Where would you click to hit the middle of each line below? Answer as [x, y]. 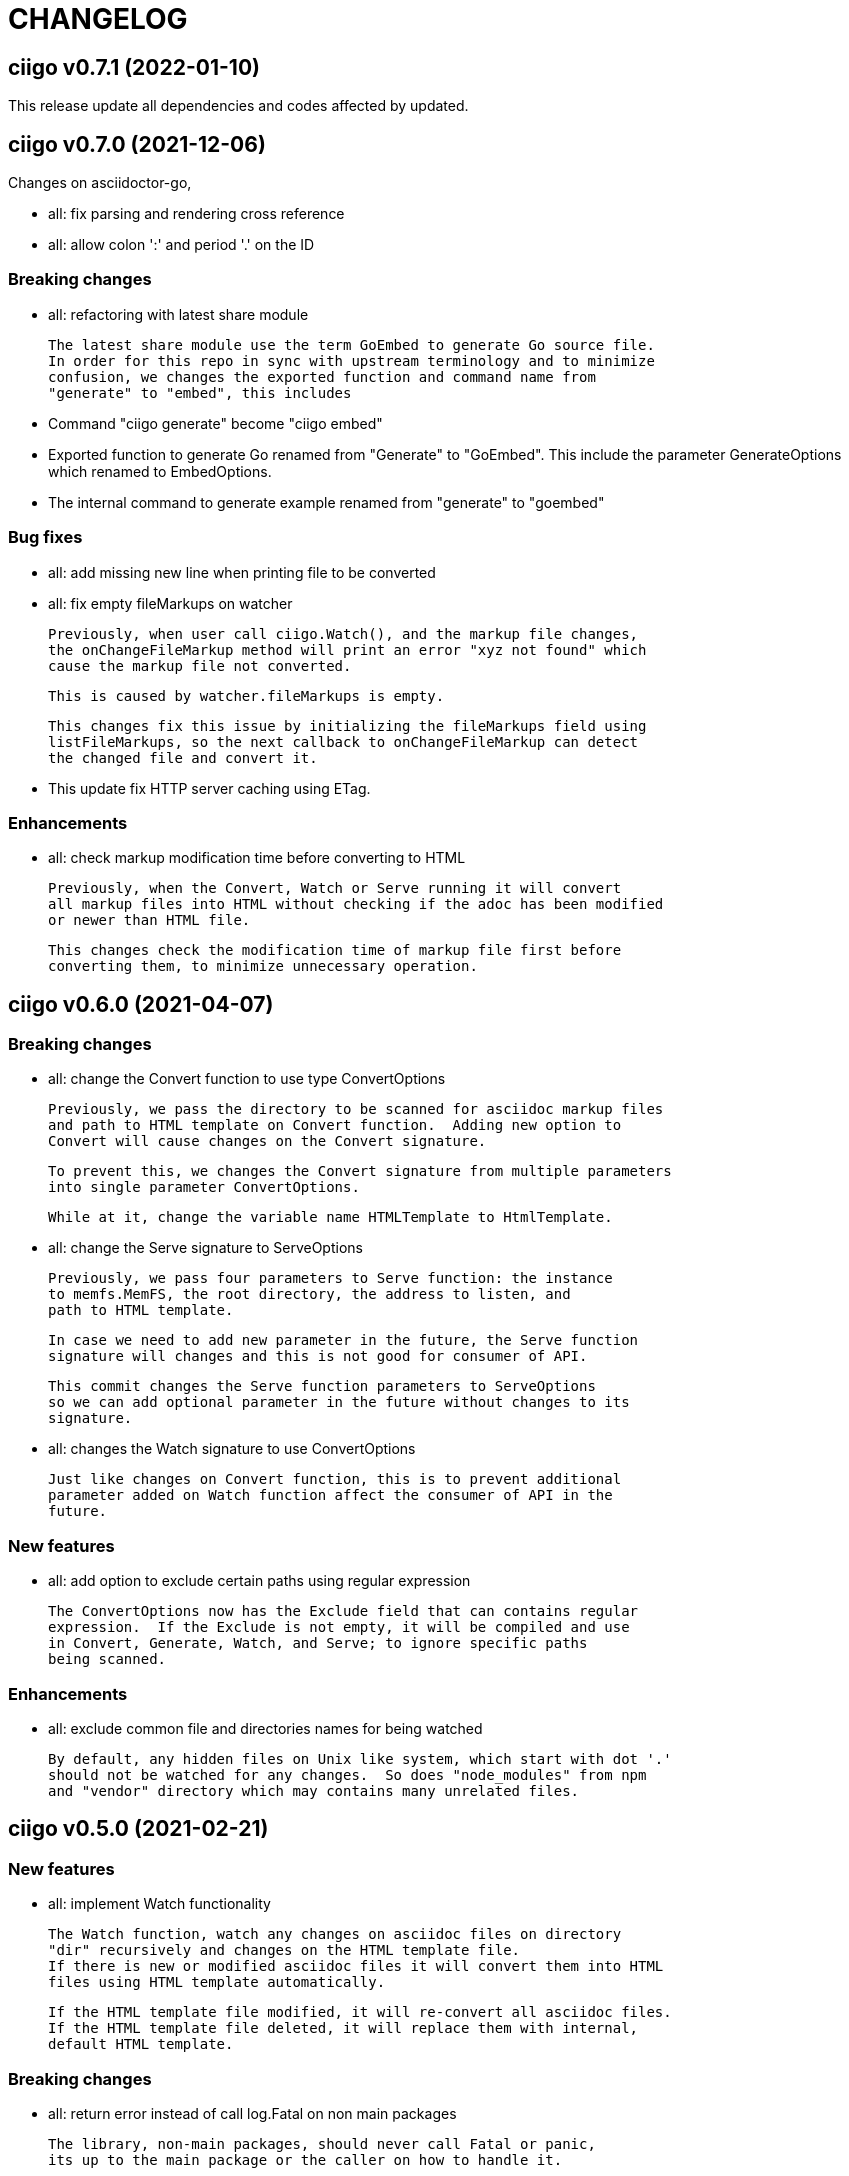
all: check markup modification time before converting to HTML [257, 858]
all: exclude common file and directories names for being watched [265, 1728]
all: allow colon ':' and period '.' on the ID [181, 245]
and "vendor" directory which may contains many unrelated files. [314, 1790]
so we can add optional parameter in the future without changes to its [339, 1402]
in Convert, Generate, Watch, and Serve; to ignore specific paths [318, 1643]
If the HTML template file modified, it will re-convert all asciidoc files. [360, 2012]
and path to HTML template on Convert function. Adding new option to [335, 1125]
